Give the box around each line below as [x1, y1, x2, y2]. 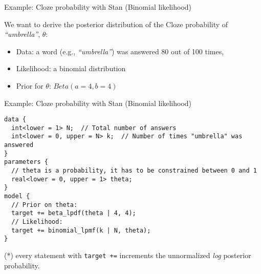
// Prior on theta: [11, 201, 78, 208]
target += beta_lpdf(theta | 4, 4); [11, 209, 136, 217]
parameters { [4, 158, 48, 166]
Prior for [16, 80, 43, 91]
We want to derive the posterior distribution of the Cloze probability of [4, 18, 228, 29]
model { [4, 193, 30, 200]
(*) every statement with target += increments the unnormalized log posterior [4, 250, 251, 260]
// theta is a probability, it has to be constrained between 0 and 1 [11, 167, 257, 175]
